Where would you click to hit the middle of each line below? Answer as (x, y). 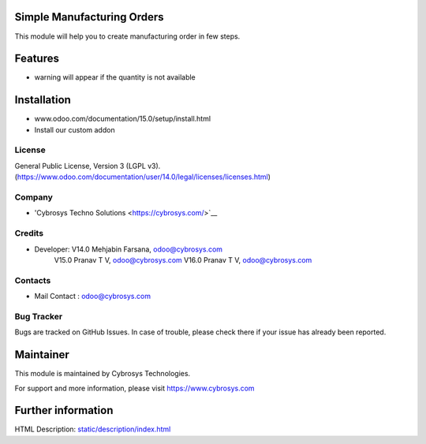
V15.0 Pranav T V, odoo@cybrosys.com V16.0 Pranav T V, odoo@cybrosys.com (183, 259)
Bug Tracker (39, 316)
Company (34, 197)
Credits (29, 233)
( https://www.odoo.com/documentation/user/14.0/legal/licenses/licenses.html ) (143, 177)
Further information (64, 410)
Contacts (33, 280)
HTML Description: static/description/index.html (93, 429)
